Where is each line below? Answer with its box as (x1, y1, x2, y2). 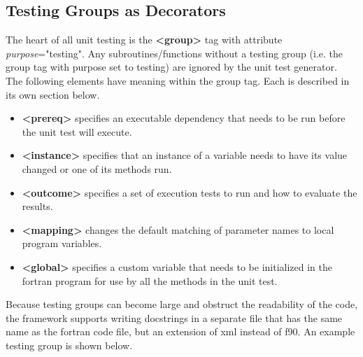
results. (22, 199, 53, 213)
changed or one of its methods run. (22, 161, 172, 176)
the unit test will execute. (22, 124, 132, 139)
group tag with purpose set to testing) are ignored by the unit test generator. (6, 59, 337, 74)
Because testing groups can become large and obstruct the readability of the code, (6, 297, 358, 311)
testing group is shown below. (6, 337, 133, 352)
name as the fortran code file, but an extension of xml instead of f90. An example (6, 324, 355, 339)
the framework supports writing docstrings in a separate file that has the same (6, 310, 343, 325)
